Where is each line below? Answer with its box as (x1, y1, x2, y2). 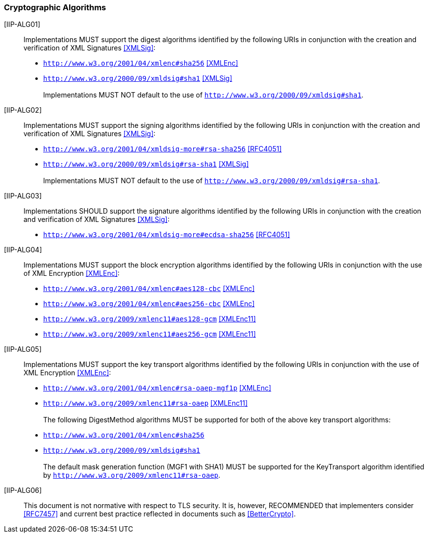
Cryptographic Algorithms (4, 2, 106, 12)
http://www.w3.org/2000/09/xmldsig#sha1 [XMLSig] (43, 74, 232, 83)
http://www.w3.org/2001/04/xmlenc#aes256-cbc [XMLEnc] (43, 299, 255, 308)
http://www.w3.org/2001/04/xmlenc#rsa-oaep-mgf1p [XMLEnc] (43, 384, 272, 392)
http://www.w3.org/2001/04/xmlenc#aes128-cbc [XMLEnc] (43, 284, 255, 293)
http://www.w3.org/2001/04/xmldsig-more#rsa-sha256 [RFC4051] (43, 145, 282, 153)
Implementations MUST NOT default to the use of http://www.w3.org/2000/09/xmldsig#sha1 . (43, 91, 364, 99)
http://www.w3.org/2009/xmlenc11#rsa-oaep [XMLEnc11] (43, 399, 248, 408)
